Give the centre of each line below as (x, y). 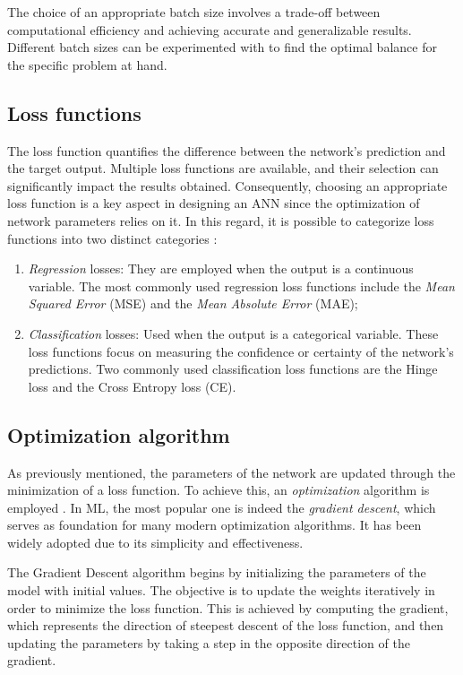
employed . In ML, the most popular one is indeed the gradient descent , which (222, 507)
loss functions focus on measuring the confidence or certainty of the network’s (241, 351)
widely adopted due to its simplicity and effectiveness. (155, 542)
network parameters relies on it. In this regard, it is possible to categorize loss (221, 220)
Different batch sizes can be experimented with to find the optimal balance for (222, 47)
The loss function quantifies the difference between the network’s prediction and (227, 150)
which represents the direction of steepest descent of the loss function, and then (226, 625)
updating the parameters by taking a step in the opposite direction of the (209, 642)
